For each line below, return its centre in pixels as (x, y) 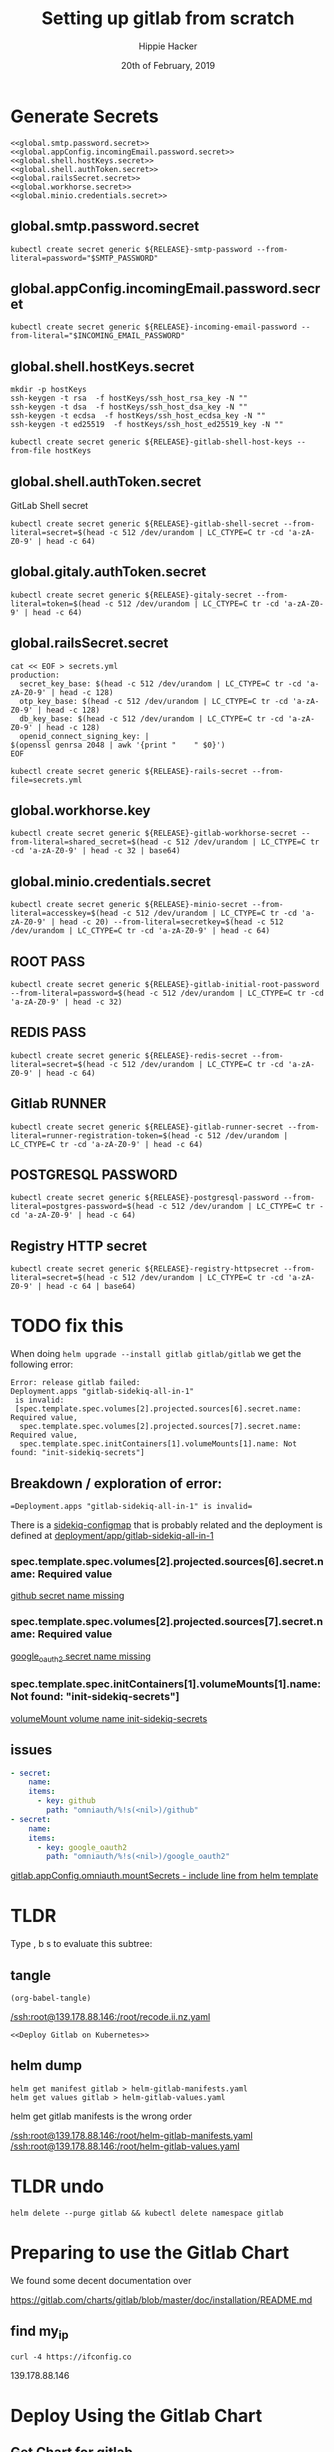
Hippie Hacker (168, 46)
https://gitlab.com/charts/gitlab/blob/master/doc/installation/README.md (161, 2299)
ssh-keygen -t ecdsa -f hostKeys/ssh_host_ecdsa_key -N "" (138, 416)
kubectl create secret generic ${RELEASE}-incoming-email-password (154, 327)
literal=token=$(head (55, 603)
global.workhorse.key (80, 810)
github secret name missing (67, 1596)
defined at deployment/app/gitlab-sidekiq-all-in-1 (112, 1535)
